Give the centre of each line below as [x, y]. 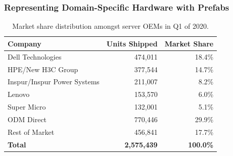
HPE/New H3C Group [43, 69]
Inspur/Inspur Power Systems [54, 82]
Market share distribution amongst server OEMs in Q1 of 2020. [110, 26]
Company [25, 43]
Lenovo [19, 94]
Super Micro [27, 107]
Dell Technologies [35, 56]
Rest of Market [31, 132]
